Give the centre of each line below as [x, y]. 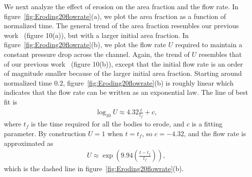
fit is [11, 101]
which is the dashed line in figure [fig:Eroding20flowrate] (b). [94, 168]
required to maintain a [209, 44]
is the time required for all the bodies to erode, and [108, 124]
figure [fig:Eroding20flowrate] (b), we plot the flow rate [85, 44]
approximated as [29, 143]
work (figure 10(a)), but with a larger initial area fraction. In [96, 35]
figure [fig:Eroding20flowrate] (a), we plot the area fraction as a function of [115, 16]
